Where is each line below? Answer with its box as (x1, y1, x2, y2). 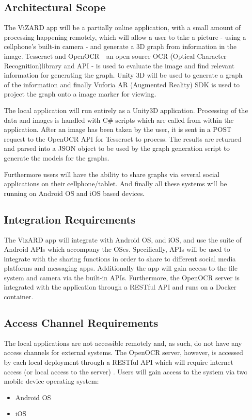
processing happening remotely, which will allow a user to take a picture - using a (4, 32, 246, 42)
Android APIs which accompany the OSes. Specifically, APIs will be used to (4, 244, 230, 254)
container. (4, 291, 33, 302)
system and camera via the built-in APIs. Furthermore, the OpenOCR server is (4, 272, 240, 282)
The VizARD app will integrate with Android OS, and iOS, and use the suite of (4, 234, 242, 244)
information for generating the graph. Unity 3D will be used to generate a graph (4, 70, 243, 80)
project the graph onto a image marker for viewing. (4, 89, 157, 99)
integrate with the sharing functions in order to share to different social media (4, 253, 236, 263)
